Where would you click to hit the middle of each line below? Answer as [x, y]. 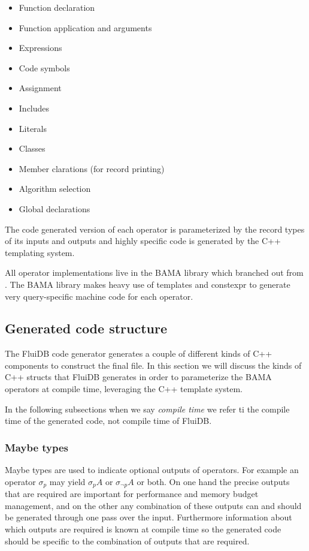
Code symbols [44, 67]
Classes [32, 148]
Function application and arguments [85, 27]
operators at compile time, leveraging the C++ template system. [124, 389]
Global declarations [54, 208]
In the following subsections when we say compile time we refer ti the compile [147, 409]
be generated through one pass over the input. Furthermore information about [149, 517]
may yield [67, 481]
